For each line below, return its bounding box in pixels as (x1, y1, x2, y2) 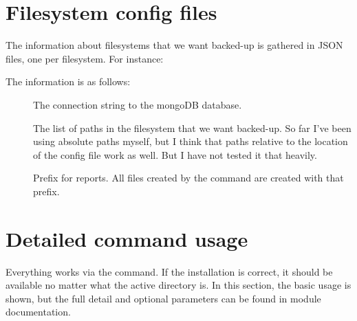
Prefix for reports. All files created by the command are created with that (33, 170, 344, 185)
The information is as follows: (6, 74, 131, 89)
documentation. (6, 305, 71, 319)
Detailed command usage (6, 224, 248, 252)
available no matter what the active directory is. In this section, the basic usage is (6, 278, 351, 292)
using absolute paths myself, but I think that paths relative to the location (33, 134, 348, 148)
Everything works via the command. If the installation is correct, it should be (6, 264, 333, 278)
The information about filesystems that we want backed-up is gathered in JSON (6, 38, 343, 52)
